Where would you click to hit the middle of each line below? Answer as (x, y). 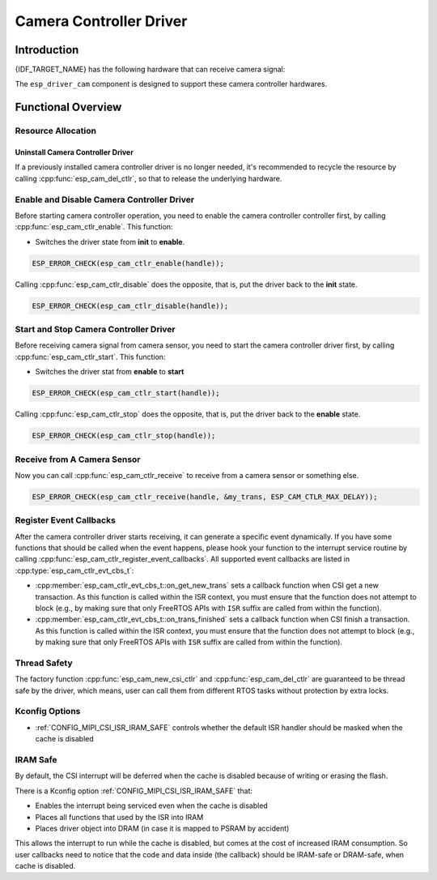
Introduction (47, 50)
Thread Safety (44, 663)
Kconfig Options (48, 711)
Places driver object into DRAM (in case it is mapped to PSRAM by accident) (162, 828)
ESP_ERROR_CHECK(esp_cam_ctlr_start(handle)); (126, 393)
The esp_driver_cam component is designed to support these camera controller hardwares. (171, 84)
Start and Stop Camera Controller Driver (95, 330)
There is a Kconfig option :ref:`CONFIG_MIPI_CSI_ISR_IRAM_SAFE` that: (134, 791)
